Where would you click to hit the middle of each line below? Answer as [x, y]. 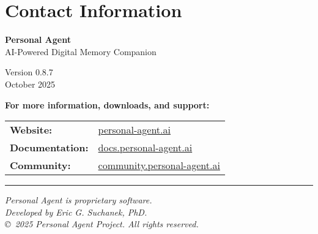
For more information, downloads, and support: [107, 104]
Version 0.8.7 [29, 72]
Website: [31, 130]
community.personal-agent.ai [159, 165]
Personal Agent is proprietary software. [79, 200]
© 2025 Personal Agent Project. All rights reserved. [102, 224]
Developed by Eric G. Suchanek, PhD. [76, 212]
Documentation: [49, 148]
